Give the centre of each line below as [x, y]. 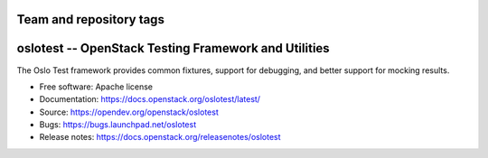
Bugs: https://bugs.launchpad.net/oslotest [118, 125]
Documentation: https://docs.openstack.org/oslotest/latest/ [150, 99]
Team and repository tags [90, 19]
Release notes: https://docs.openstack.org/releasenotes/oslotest [160, 137]
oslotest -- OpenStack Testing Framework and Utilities [173, 48]
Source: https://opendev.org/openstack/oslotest [129, 112]
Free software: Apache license [96, 87]
